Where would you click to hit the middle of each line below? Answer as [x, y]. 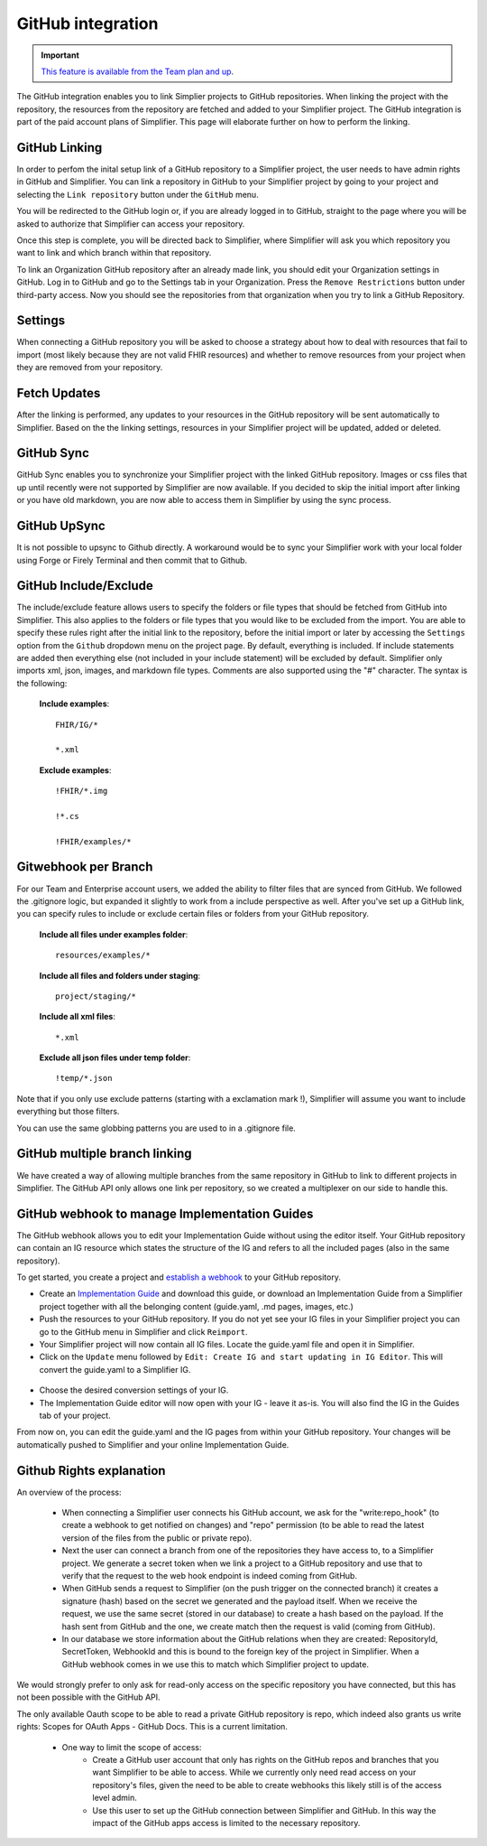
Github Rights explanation [91, 1471]
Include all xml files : [78, 1017]
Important [60, 55]
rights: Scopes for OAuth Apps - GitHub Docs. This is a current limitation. [152, 1727]
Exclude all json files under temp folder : [115, 1058]
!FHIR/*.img [82, 791]
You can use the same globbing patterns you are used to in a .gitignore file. [156, 1128]
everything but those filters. [68, 1112]
